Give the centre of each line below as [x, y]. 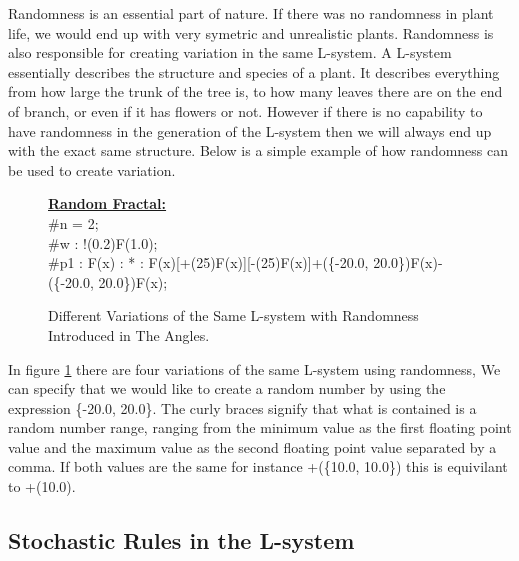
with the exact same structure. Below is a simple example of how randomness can [258, 150]
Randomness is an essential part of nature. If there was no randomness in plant [251, 13]
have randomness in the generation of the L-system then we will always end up [250, 130]
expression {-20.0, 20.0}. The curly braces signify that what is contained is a [242, 407]
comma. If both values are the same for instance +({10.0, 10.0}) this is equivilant [258, 466]
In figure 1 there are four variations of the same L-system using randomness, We [254, 368]
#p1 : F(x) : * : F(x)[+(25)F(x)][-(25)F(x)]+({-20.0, [208, 262]
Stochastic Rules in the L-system [181, 540]
